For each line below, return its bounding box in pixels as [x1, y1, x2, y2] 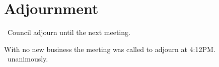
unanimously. [7, 53, 48, 64]
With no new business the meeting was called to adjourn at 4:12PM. [4, 43, 215, 54]
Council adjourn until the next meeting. [7, 27, 130, 37]
